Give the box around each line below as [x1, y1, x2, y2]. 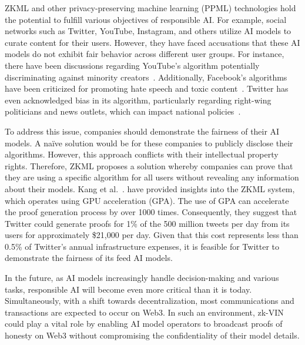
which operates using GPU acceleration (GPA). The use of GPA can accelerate [5, 194, 289, 206]
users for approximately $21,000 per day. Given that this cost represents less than [5, 229, 299, 241]
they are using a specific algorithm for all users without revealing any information [5, 171, 299, 183]
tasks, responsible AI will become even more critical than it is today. [5, 283, 252, 295]
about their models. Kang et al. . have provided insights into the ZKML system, [5, 182, 295, 195]
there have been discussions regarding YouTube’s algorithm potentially [5, 59, 260, 71]
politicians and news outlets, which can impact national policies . [5, 105, 241, 118]
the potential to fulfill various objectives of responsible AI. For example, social [5, 13, 287, 25]
